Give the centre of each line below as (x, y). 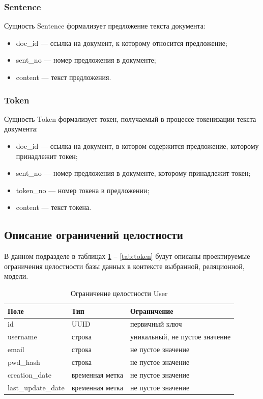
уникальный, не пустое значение (180, 337)
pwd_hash (24, 362)
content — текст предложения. (64, 77)
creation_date (30, 374)
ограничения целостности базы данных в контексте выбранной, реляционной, (124, 266)
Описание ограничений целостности (94, 235)
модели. (16, 276)
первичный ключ (156, 324)
